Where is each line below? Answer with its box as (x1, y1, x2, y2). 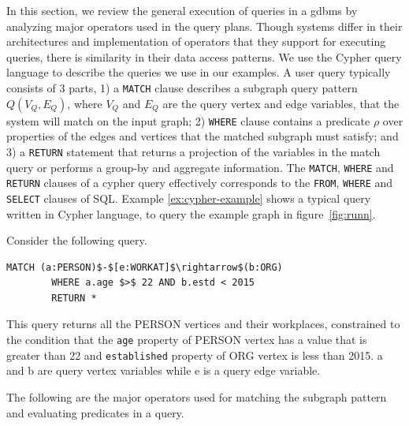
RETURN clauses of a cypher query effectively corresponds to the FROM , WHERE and (6, 174, 393, 191)
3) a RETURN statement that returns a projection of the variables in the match (6, 143, 381, 159)
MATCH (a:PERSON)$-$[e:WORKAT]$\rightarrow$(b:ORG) (6, 261, 283, 273)
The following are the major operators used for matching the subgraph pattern (6, 388, 387, 405)
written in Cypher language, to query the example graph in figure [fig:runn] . (6, 205, 376, 222)
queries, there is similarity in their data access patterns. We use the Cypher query (6, 48, 402, 65)
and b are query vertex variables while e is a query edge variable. (6, 362, 321, 379)
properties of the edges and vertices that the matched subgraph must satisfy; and (6, 128, 399, 144)
